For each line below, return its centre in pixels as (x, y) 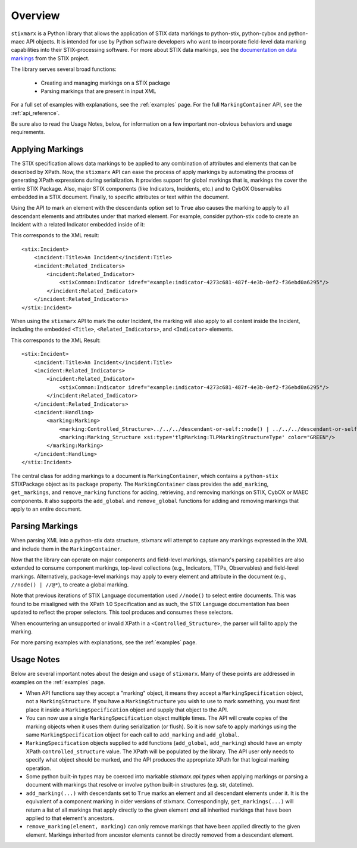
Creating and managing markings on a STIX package (106, 83)
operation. (38, 768)
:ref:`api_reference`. (35, 113)
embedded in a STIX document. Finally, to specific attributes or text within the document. (120, 197)
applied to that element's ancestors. (70, 818)
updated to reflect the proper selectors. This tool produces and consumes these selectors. (122, 612)
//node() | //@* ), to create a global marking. (70, 585)
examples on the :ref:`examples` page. (58, 682)
